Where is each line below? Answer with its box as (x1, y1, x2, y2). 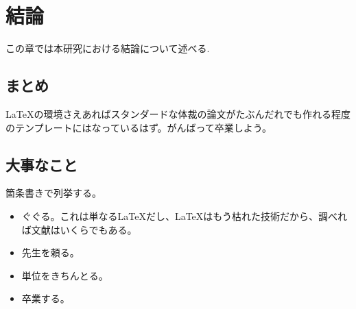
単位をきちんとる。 (21, 268, 108, 282)
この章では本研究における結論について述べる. (5, 41, 210, 55)
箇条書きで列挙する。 (5, 186, 102, 200)
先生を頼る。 (21, 245, 80, 260)
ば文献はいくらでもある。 (21, 222, 137, 236)
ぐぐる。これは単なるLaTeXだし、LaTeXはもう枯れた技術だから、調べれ (21, 208, 347, 223)
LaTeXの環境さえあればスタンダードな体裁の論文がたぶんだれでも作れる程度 (5, 106, 351, 121)
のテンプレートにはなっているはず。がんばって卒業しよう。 (5, 120, 272, 134)
